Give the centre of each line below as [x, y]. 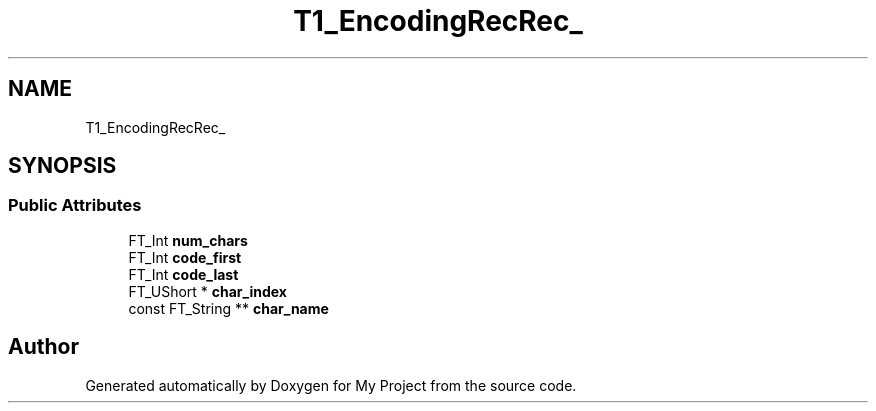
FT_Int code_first [185, 257]
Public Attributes [75, 205]
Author [43, 347]
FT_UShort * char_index [207, 291]
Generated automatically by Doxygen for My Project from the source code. [331, 385]
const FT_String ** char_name [228, 308]
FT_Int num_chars [188, 240]
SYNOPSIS [62, 166]
